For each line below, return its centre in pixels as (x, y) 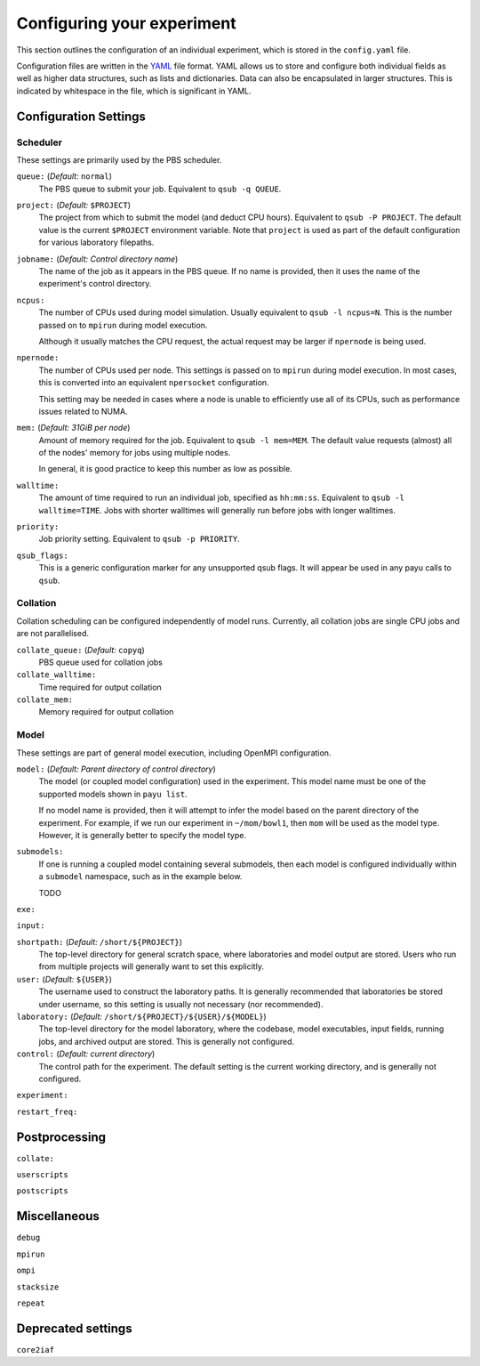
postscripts (42, 1191)
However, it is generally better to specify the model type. (142, 835)
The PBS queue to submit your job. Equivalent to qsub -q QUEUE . (160, 189)
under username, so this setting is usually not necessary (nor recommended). (181, 1004)
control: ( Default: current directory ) (86, 1054)
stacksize (38, 1287)
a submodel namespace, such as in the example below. (140, 877)
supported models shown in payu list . (113, 794)
